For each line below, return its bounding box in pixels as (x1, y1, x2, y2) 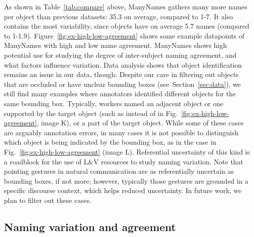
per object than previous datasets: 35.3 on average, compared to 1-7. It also (4, 11, 233, 21)
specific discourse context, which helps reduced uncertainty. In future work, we (4, 185, 242, 196)
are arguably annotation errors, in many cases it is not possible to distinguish (4, 127, 239, 137)
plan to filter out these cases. (4, 195, 91, 205)
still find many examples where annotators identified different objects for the (4, 88, 236, 99)
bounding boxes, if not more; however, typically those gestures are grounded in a (4, 175, 249, 186)
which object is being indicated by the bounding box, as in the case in (4, 137, 216, 147)
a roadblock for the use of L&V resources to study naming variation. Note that (4, 156, 244, 166)
